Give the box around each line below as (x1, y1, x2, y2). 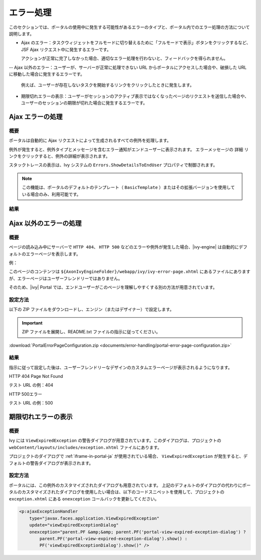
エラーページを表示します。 (26, 251, 81, 257)
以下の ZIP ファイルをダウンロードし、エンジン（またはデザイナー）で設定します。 (9, 307, 174, 312)
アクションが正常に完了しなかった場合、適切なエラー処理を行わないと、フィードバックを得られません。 (21, 56, 228, 62)
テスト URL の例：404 (9, 382, 54, 388)
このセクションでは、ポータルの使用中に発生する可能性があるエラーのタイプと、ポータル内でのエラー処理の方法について (9, 24, 250, 30)
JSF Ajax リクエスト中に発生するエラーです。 (21, 47, 111, 52)
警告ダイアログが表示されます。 (29, 460, 94, 466)
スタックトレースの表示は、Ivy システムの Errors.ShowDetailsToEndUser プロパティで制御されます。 (9, 162, 217, 168)
